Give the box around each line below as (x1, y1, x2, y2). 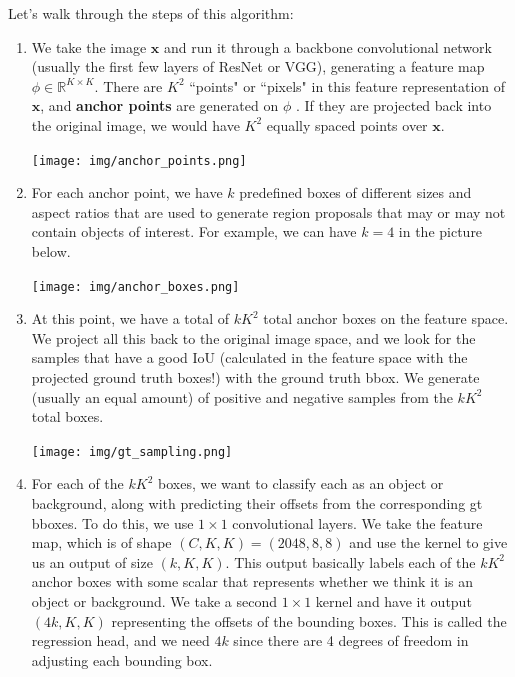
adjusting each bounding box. (31, 649, 213, 670)
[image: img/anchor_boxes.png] (31, 279, 240, 294)
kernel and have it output (315, 591, 472, 612)
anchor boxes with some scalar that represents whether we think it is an (31, 571, 474, 592)
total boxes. (31, 406, 104, 427)
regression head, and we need (31, 630, 210, 651)
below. (31, 241, 71, 261)
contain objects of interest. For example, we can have (31, 221, 357, 242)
